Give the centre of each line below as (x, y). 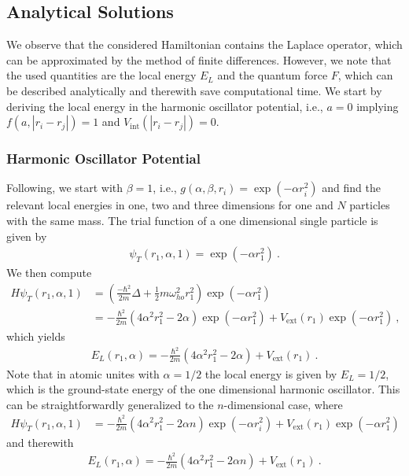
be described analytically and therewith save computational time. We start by (194, 90)
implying (378, 106)
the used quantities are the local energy (101, 75)
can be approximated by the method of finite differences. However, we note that (199, 59)
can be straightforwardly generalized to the (110, 404)
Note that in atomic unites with (83, 373)
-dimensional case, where (283, 404)
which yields (36, 336)
